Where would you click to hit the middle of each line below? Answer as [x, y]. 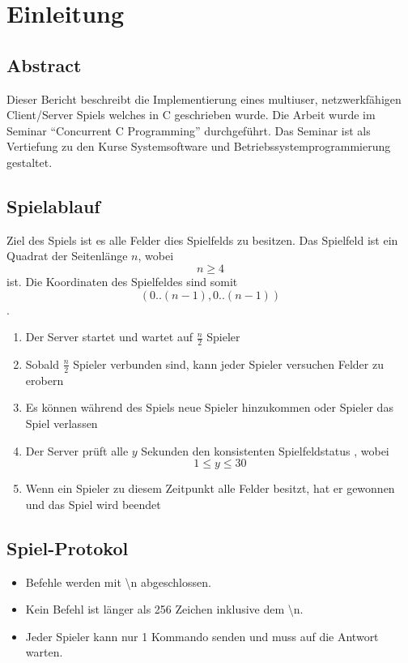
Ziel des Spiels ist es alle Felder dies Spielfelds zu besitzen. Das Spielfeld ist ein [202, 240]
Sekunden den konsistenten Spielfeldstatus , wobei [265, 450]
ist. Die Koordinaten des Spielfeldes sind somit [122, 281]
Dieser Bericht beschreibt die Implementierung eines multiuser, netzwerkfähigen [204, 98]
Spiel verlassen [62, 423]
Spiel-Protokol [68, 548]
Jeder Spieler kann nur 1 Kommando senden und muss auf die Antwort [202, 636]
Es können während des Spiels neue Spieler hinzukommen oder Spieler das [209, 407]
